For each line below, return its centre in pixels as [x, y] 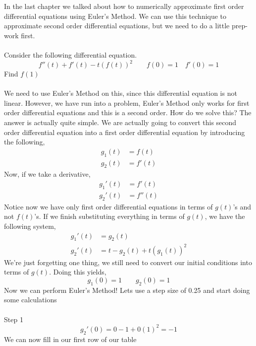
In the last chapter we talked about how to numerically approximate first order [124, 6]
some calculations [30, 300]
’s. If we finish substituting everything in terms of [109, 216]
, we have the [225, 216]
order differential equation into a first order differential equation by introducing [125, 132]
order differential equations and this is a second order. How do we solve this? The [128, 112]
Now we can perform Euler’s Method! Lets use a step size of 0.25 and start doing [127, 290]
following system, [30, 226]
